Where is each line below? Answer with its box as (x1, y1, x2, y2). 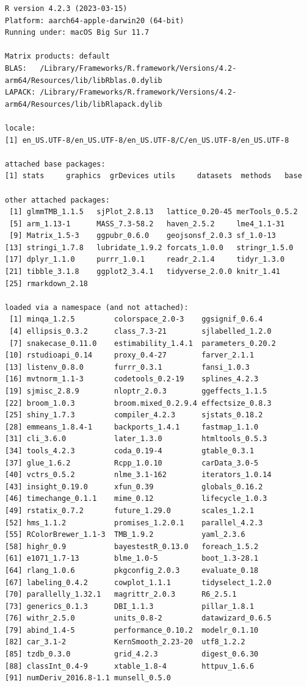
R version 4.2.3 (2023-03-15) (5, 4, 128, 13)
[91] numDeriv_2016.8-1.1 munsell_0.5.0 (5, 674, 172, 683)
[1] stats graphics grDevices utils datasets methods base (5, 171, 302, 181)
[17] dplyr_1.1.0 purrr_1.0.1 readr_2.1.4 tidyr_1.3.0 (5, 255, 285, 264)
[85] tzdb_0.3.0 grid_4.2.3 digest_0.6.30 (5, 650, 259, 659)
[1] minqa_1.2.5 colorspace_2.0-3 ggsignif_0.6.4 (9, 315, 263, 324)
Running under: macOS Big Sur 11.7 (5, 28, 150, 37)
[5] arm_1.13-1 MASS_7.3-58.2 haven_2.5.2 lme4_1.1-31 (9, 219, 285, 228)
